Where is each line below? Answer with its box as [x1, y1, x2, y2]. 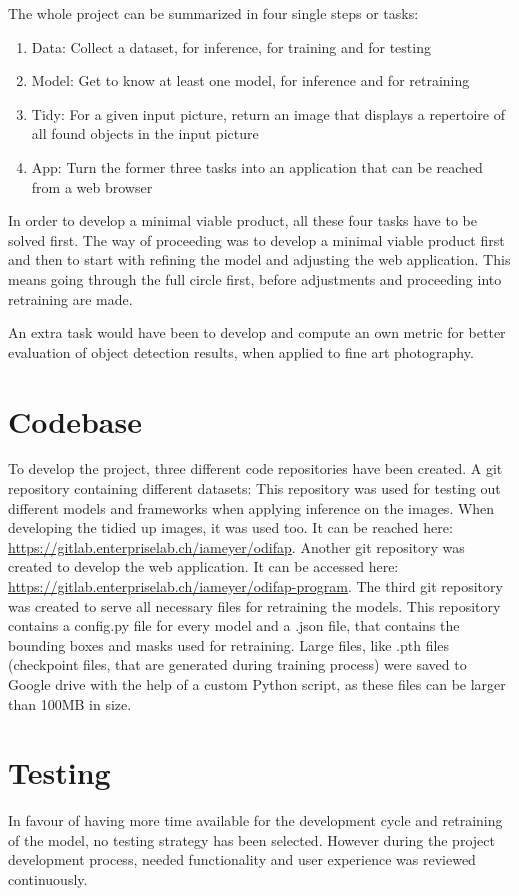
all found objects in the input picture [31, 123, 259, 144]
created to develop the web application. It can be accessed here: [8, 556, 399, 577]
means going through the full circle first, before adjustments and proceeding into [8, 268, 502, 289]
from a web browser [31, 176, 153, 197]
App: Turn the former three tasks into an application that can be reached [31, 156, 483, 177]
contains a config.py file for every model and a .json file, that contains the [8, 615, 460, 636]
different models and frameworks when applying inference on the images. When [8, 497, 495, 518]
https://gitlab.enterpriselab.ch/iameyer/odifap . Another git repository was [8, 536, 465, 557]
